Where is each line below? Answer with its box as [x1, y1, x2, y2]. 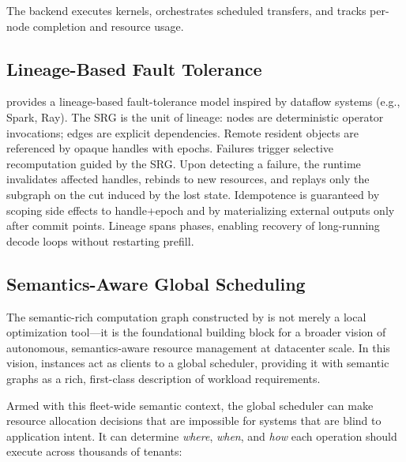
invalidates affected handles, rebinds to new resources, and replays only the [6, 171, 370, 187]
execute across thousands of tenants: [6, 443, 182, 460]
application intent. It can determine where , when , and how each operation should [6, 427, 397, 444]
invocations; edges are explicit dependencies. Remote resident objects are [6, 124, 359, 141]
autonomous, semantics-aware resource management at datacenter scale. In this [6, 339, 390, 355]
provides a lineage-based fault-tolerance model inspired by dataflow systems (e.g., [6, 93, 400, 110]
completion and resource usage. [32, 17, 184, 34]
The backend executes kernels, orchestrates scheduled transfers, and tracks [6, 2, 367, 18]
